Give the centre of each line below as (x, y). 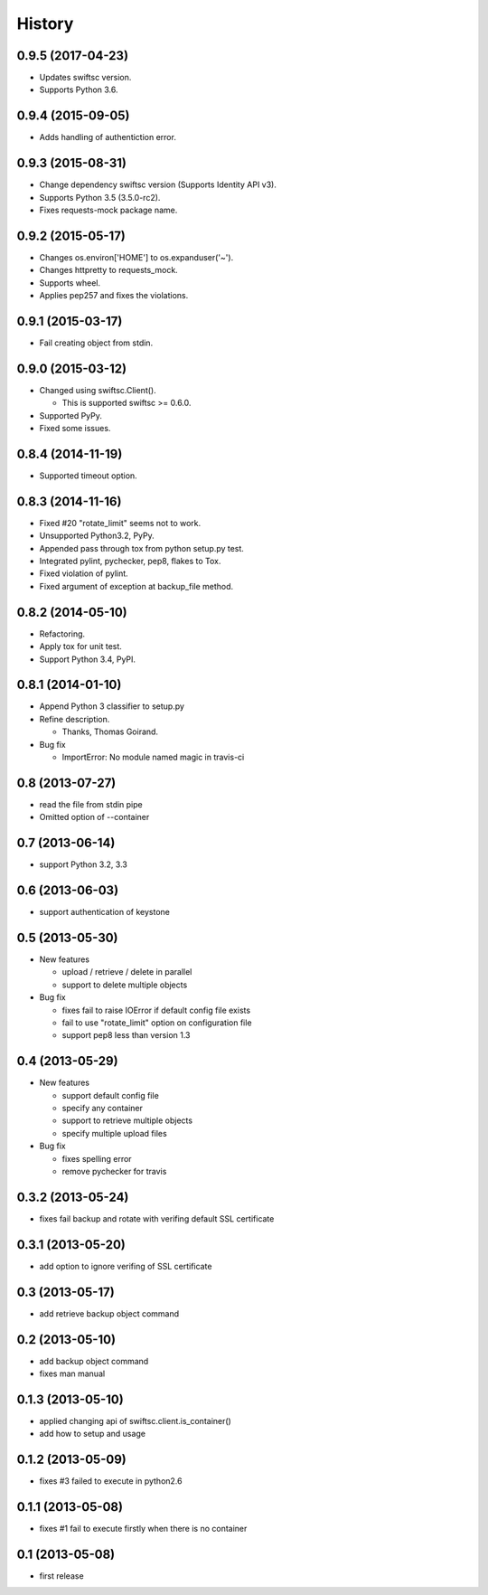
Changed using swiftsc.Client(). (98, 390)
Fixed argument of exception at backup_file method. (136, 586)
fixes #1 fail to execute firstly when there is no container (143, 1529)
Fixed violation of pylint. (84, 573)
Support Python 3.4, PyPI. (87, 659)
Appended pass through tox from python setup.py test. (141, 548)
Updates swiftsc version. (85, 78)
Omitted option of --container (94, 817)
